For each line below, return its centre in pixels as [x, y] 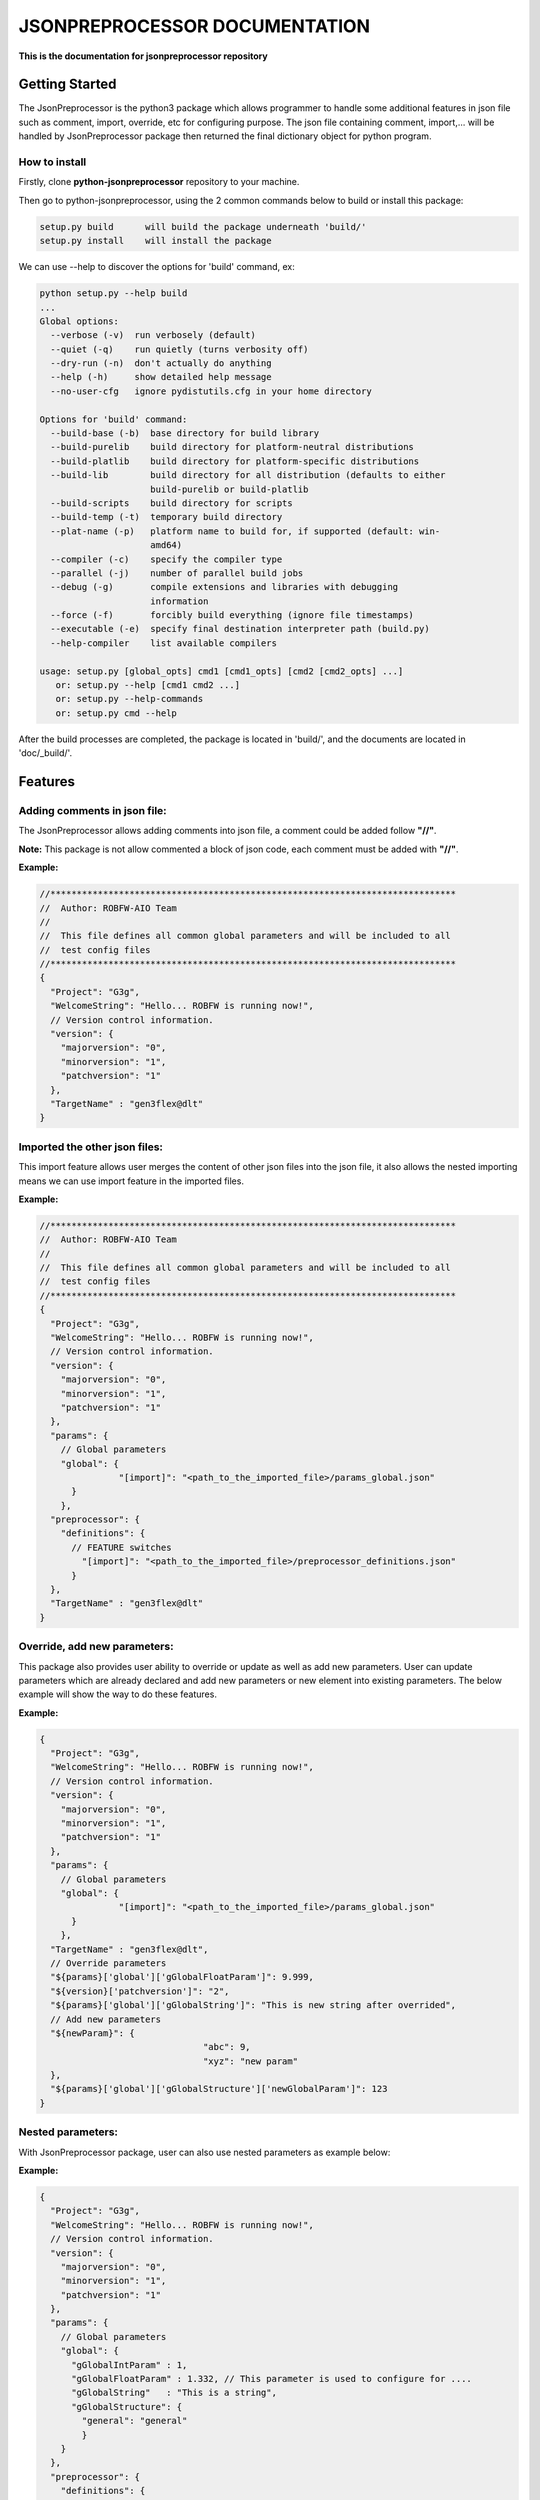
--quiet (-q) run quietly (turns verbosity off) [179, 349]
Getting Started [67, 84]
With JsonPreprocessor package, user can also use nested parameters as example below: [204, 2152]
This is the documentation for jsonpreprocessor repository [143, 56]
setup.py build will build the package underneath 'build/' [203, 226]
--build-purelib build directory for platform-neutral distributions [232, 447]
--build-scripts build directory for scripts [172, 503]
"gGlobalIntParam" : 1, [129, 2364]
